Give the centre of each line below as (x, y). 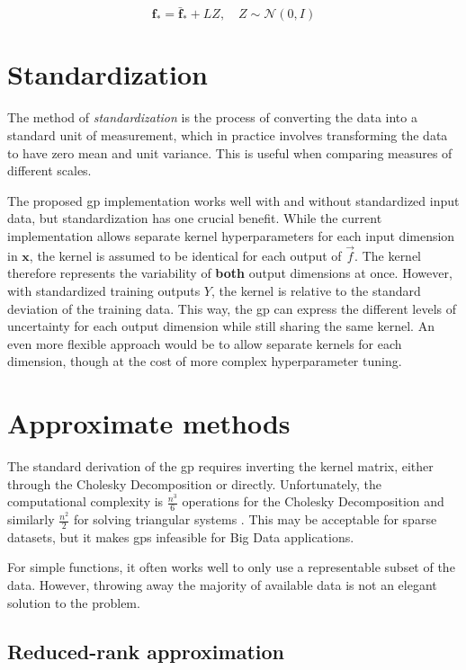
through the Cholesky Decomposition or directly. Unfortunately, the (194, 483)
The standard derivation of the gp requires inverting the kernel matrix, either (220, 466)
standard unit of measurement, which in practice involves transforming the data (228, 134)
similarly (31, 519)
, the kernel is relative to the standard (316, 290)
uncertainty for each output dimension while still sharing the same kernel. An (221, 326)
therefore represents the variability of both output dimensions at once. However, (230, 273)
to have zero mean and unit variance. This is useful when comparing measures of (230, 152)
